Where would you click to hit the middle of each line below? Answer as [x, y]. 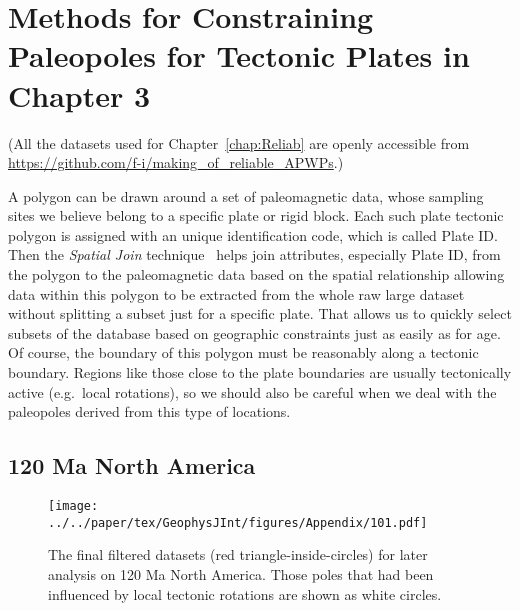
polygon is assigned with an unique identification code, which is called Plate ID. [253, 234]
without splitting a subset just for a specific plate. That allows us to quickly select [260, 313]
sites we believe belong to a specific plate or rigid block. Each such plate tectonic [256, 215]
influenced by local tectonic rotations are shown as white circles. [245, 593]
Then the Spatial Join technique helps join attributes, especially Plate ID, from [254, 254]
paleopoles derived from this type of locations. [149, 411]
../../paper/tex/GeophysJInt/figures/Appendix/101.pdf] [238, 522]
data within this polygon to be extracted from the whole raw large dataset [236, 293]
